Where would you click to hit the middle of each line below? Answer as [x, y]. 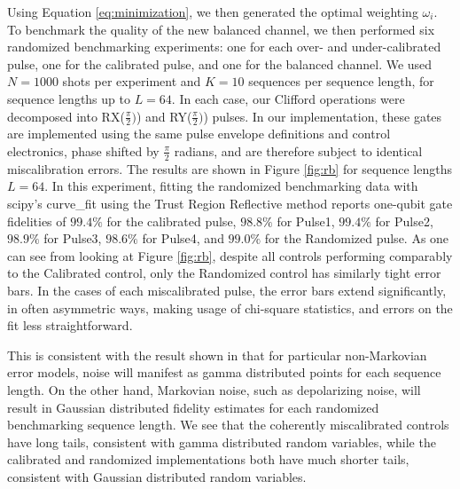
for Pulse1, [306, 221]
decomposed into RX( [66, 116]
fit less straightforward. [70, 325]
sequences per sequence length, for [341, 81]
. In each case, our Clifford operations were [288, 98]
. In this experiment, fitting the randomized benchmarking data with [231, 186]
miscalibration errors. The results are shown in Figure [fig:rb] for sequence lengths [230, 168]
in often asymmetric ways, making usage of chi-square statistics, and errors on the [230, 308]
